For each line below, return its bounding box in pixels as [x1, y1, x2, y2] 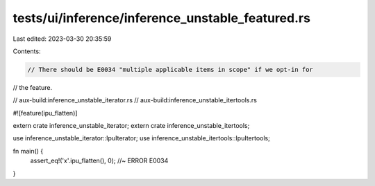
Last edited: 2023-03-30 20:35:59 [12, 35, 112, 43]
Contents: [12, 47, 41, 55]
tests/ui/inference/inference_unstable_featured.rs [12, 10, 310, 26]
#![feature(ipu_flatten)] [12, 109, 78, 117]
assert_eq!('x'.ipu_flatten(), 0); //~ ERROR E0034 [30, 156, 169, 165]
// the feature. [12, 83, 53, 91]
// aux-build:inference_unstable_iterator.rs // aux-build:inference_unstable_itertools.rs [12, 96, 257, 104]
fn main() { [12, 147, 44, 155]
